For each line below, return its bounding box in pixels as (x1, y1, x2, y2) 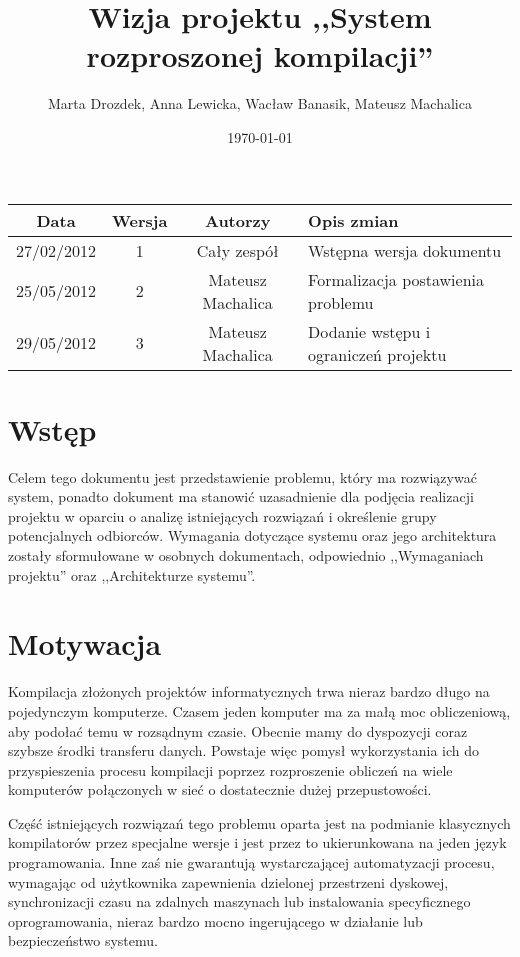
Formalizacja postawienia (308, 267, 484, 291)
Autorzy (204, 208, 271, 232)
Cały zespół (196, 238, 279, 262)
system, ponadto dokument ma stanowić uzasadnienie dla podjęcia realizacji (8, 486, 474, 507)
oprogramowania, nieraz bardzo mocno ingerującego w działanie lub (8, 910, 423, 931)
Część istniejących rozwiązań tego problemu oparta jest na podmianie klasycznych (8, 812, 511, 833)
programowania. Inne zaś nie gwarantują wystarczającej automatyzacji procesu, (8, 852, 495, 873)
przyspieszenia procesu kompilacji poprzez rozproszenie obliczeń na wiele (8, 759, 453, 780)
